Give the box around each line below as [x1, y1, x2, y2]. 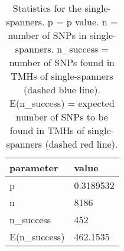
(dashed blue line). [23, 83, 100, 96]
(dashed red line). [45, 137, 118, 151]
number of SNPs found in [9, 56, 115, 69]
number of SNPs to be [15, 110, 108, 123]
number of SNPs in [8, 28, 87, 42]
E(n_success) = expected [9, 96, 115, 110]
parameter [9, 161, 58, 174]
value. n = [75, 15, 118, 28]
